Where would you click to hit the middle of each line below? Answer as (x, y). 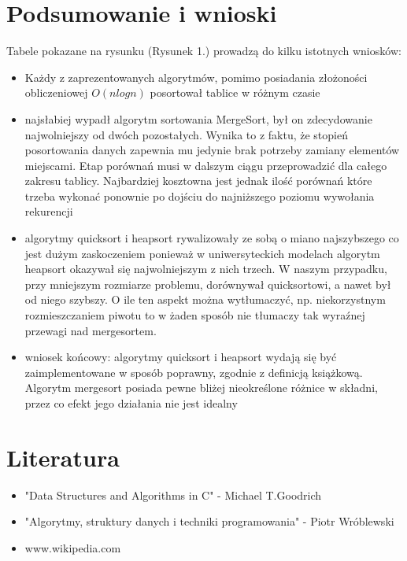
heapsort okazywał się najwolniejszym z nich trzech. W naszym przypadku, (206, 269)
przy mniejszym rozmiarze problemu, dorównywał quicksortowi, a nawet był (208, 284)
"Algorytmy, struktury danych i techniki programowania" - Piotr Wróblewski (209, 521)
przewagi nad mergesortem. (91, 330)
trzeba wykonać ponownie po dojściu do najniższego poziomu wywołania (200, 196)
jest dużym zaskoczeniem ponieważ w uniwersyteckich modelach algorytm (202, 253)
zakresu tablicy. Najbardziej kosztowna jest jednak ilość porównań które (198, 181)
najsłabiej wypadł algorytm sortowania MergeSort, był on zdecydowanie (198, 118)
